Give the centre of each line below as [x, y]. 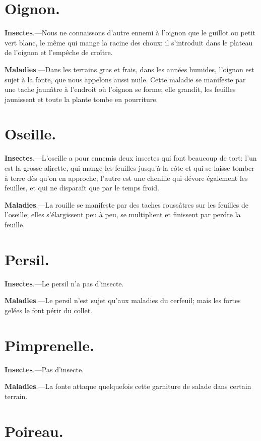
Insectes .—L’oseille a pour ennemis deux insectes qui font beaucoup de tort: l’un [131, 158]
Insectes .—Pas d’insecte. [44, 369]
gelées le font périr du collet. [48, 310]
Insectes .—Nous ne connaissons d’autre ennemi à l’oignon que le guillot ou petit [130, 33]
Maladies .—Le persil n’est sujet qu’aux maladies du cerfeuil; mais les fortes [123, 300]
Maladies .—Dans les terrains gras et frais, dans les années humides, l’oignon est [129, 69]
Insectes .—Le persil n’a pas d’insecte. [64, 283]
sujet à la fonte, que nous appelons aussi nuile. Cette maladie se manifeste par [125, 79]
